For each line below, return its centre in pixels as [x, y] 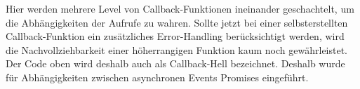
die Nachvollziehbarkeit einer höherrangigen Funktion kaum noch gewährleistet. [177, 49]
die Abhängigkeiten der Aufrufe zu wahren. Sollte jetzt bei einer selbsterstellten [177, 22]
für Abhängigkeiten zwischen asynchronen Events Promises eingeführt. [157, 77]
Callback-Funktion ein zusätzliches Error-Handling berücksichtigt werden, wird [175, 36]
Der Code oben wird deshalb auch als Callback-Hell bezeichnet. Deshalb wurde [175, 63]
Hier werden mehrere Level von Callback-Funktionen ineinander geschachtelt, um [180, 8]
